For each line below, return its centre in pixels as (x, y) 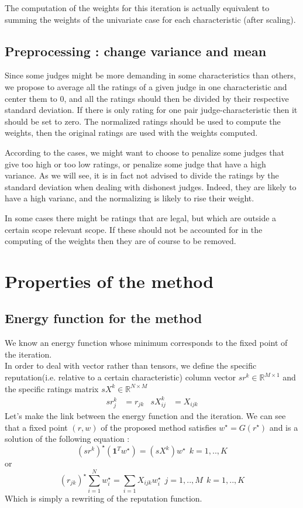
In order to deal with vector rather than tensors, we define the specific (131, 365)
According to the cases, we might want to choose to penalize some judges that (144, 152)
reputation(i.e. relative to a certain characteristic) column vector (120, 377)
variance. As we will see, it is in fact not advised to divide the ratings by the (142, 175)
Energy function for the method (104, 318)
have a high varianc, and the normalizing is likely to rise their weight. (130, 198)
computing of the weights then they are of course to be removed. (120, 241)
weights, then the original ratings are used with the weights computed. (131, 133)
